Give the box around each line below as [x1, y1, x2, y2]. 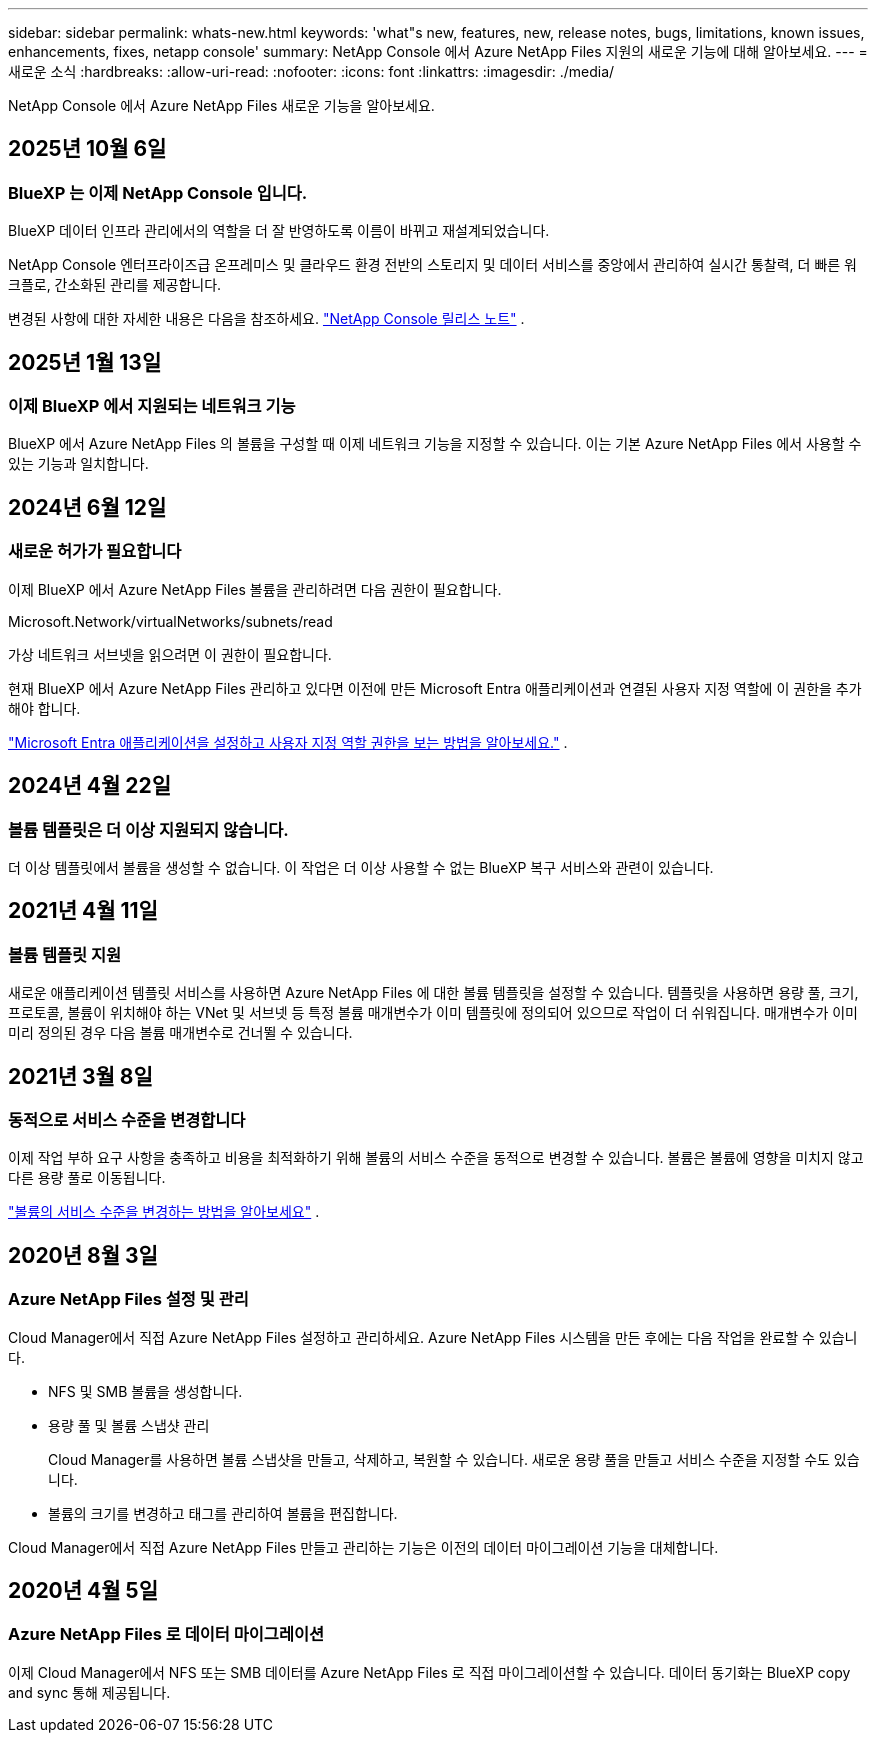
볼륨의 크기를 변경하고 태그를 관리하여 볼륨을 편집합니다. [48, 1504, 398, 1522]
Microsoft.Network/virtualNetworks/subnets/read [8, 612, 333, 630]
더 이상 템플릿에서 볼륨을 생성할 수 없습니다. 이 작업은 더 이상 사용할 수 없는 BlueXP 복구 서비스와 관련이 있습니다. [8, 858, 714, 876]
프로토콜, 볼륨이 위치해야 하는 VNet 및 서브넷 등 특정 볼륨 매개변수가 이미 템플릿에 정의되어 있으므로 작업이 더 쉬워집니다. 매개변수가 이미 [8, 1004, 858, 1022]
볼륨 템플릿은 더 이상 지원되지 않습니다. [8, 819, 289, 840]
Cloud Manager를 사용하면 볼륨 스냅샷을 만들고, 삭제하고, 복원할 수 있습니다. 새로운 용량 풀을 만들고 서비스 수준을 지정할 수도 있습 [48, 1450, 860, 1468]
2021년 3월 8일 [8, 1063, 153, 1089]
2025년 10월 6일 [8, 136, 167, 162]
